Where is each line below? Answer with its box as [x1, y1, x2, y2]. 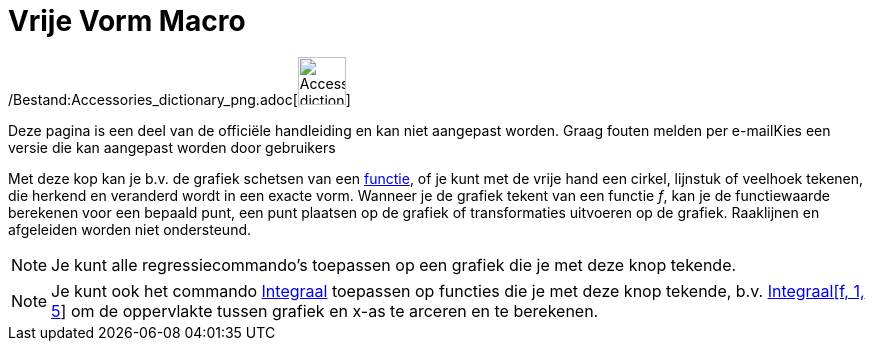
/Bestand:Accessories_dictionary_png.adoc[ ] [8, 90, 351, 108]
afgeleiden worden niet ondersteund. [8, 220, 252, 238]
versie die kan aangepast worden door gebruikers [8, 138, 336, 156]
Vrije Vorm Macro [8, 4, 246, 38]
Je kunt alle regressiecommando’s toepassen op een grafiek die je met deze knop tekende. [51, 254, 737, 275]
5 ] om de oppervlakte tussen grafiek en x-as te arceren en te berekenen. [51, 300, 599, 321]
